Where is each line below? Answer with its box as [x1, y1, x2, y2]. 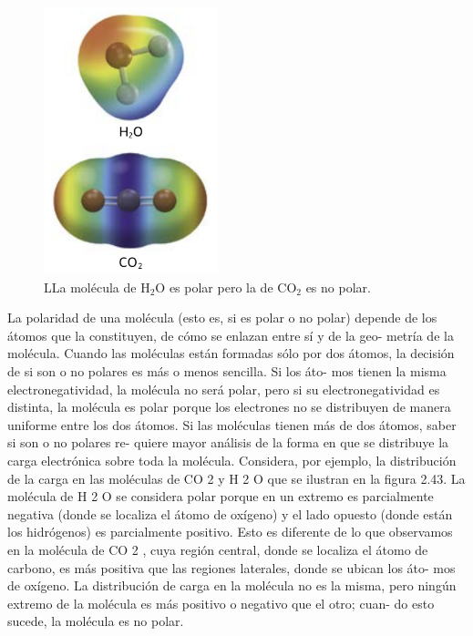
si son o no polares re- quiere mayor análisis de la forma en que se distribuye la [7, 433, 449, 452]
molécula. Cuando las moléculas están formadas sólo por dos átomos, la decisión [7, 344, 455, 363]
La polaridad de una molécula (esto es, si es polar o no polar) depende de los [7, 308, 437, 327]
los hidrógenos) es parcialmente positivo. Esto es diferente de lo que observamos [7, 522, 453, 541]
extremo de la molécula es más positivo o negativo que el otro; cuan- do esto [7, 593, 435, 612]
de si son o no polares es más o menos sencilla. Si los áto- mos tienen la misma [7, 362, 447, 381]
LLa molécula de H [44, 277, 150, 296]
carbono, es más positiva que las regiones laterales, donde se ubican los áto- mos [7, 558, 456, 577]
